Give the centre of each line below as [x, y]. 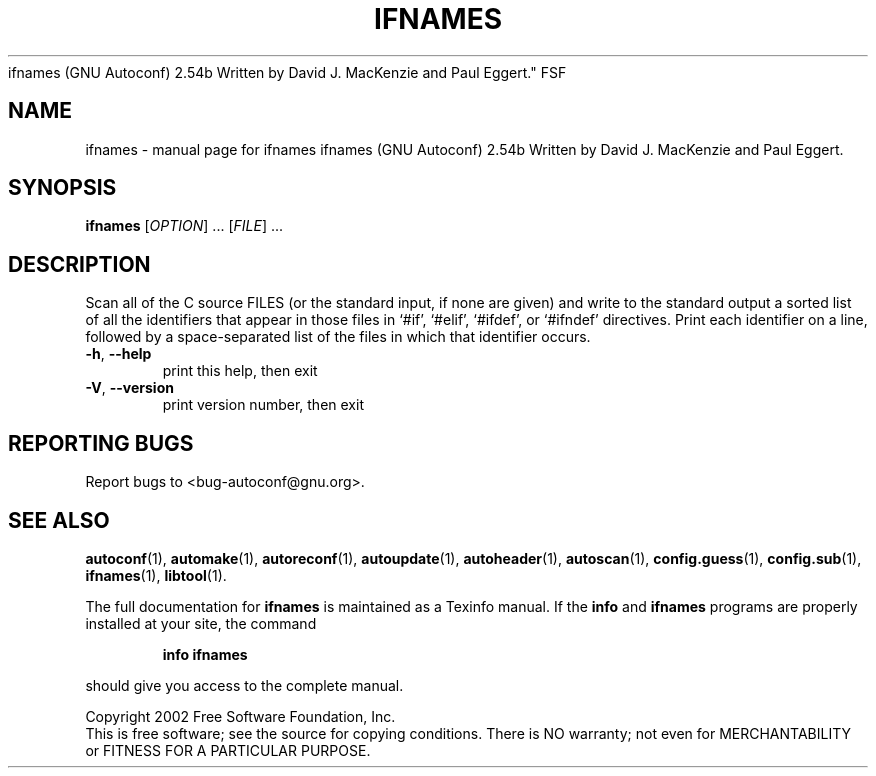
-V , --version [129, 388]
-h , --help [118, 354]
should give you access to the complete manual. [244, 685]
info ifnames [205, 654]
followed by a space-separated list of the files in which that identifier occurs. [338, 337]
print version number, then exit [263, 405]
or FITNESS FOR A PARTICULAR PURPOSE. [228, 750]
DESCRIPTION [79, 264]
